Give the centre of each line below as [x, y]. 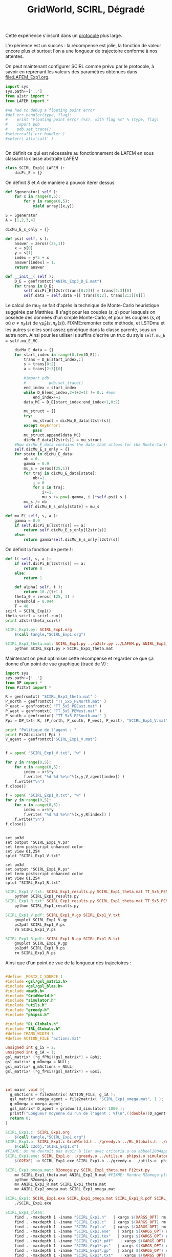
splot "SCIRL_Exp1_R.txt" [33, 883]
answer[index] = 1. [35, 262]
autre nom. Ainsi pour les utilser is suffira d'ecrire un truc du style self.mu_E [85, 335]
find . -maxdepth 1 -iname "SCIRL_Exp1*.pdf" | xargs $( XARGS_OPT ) [90, 1241]
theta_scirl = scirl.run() [34, 616]
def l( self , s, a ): [28, 559]
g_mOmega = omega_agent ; [36, 1104]
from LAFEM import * [27, 101]
